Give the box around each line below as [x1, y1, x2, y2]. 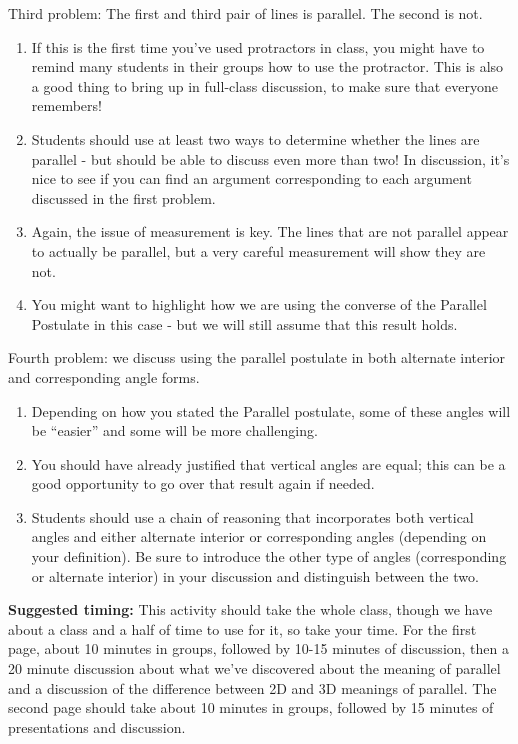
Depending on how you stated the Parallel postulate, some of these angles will [31, 400, 511, 421]
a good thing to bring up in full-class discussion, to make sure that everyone [31, 75, 498, 96]
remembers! [31, 95, 102, 116]
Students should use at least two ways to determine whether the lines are [31, 128, 480, 149]
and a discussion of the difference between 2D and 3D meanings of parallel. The [8, 677, 497, 698]
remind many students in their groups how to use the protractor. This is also [31, 56, 504, 77]
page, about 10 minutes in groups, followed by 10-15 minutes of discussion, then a [8, 638, 510, 659]
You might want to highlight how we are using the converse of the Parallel [31, 294, 487, 315]
